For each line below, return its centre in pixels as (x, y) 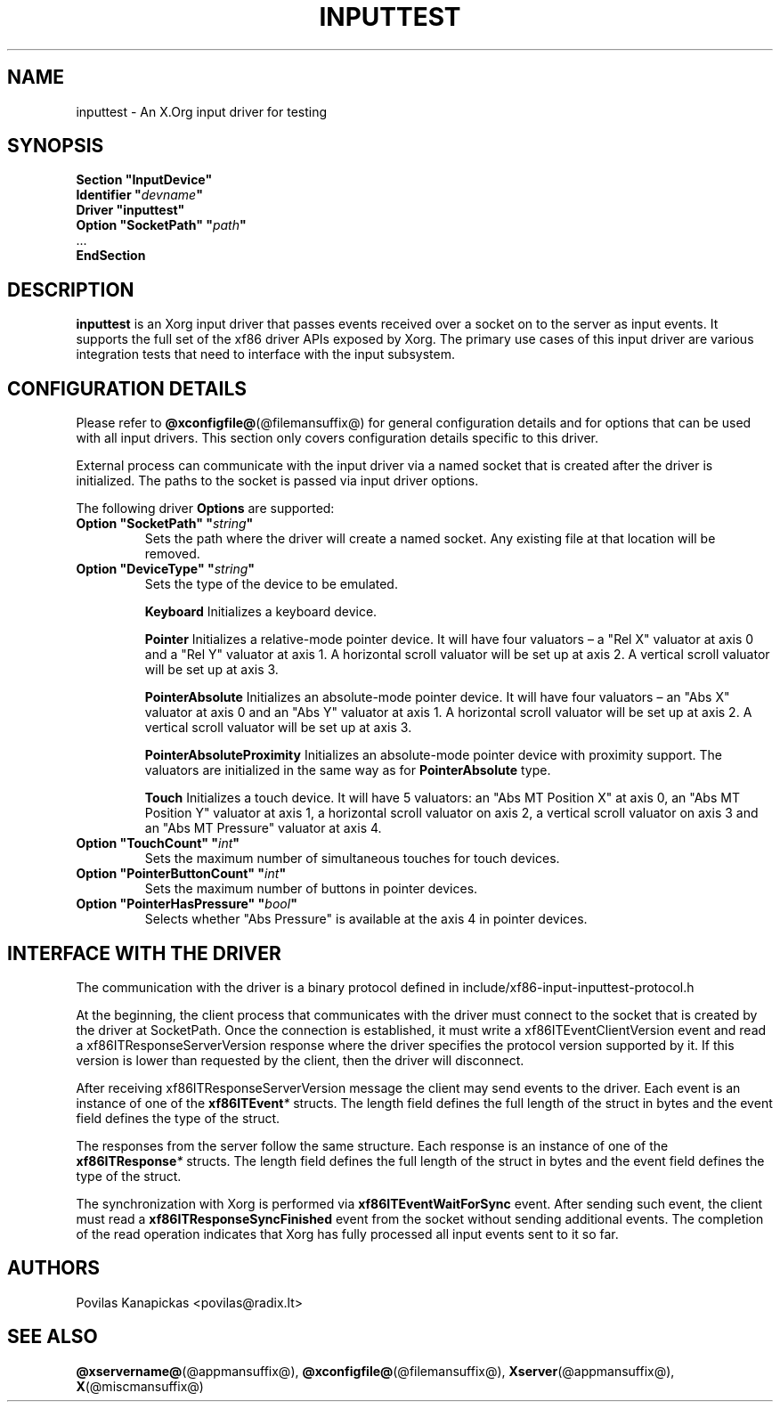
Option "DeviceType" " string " (166, 569)
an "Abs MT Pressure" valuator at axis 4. (263, 828)
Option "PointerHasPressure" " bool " (187, 904)
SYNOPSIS (56, 146)
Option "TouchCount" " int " (158, 843)
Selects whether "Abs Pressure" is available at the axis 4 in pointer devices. (366, 919)
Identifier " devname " (139, 195)
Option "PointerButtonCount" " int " (181, 874)
